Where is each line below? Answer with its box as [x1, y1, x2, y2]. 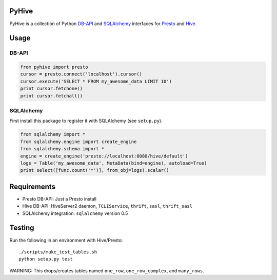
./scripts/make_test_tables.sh [18, 249, 97, 255]
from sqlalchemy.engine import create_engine [20, 138, 137, 145]
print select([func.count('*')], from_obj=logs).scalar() [20, 167, 169, 173]
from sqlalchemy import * [20, 131, 86, 137]
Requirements [9, 182, 56, 191]
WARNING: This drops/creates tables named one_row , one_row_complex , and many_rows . [9, 267, 205, 274]
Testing [9, 224, 34, 232]
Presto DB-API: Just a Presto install [22, 195, 97, 202]
